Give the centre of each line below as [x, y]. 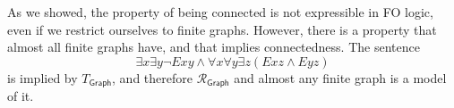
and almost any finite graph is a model [340, 77]
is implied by [43, 77]
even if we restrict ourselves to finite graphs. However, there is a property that [222, 29]
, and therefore [152, 77]
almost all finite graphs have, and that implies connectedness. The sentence [214, 47]
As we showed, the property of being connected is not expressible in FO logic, [220, 12]
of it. [21, 96]
